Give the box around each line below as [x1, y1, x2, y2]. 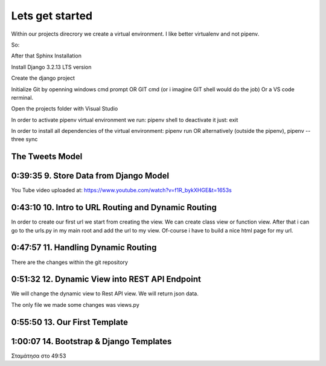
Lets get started [11, 9, 93, 22]
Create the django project [11, 74, 75, 82]
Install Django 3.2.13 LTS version [11, 63, 92, 71]
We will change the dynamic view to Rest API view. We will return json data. [11, 290, 199, 297]
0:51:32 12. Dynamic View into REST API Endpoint [11, 274, 202, 284]
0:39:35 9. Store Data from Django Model [11, 171, 169, 181]
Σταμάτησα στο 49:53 [11, 352, 66, 359]
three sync [11, 136, 38, 143]
